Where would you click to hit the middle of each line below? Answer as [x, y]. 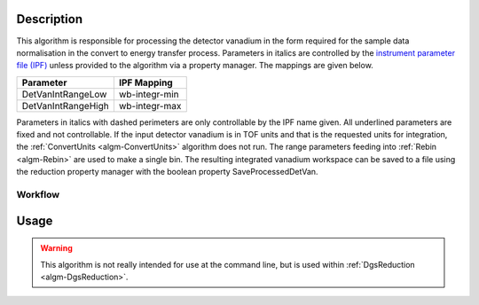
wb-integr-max [150, 106]
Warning [56, 248]
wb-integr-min [149, 94]
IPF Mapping [145, 82]
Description [50, 19]
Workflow [38, 195]
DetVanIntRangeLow [64, 94]
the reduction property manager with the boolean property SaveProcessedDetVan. [167, 172]
